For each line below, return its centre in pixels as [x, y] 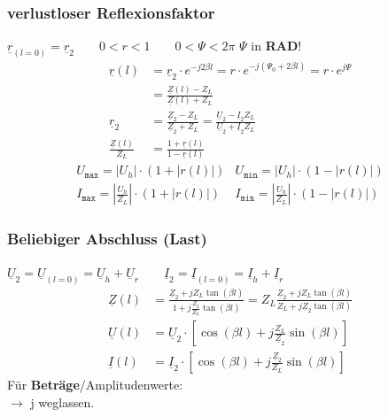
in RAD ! [276, 46]
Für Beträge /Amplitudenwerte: [95, 385]
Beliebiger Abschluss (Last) [107, 239]
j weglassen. [62, 402]
